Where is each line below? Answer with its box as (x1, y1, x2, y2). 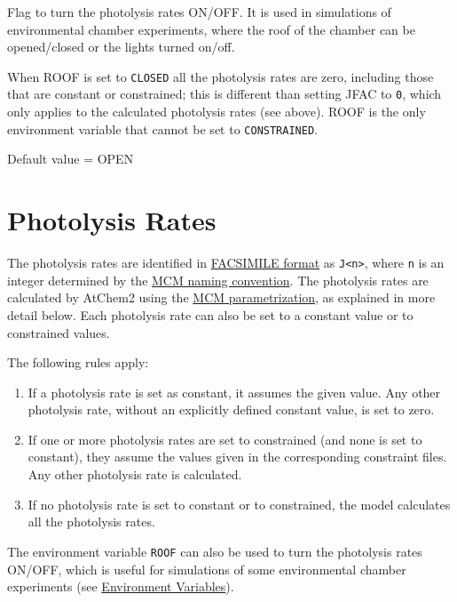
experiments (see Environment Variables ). (7, 577, 234, 596)
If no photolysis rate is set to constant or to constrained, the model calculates (28, 494, 451, 513)
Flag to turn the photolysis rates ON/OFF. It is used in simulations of (7, 3, 391, 20)
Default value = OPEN (7, 149, 134, 168)
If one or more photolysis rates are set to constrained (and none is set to (28, 429, 422, 448)
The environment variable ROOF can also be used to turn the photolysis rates (7, 542, 422, 560)
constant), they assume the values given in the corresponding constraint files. (28, 447, 447, 466)
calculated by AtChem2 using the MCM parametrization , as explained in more (7, 288, 436, 307)
